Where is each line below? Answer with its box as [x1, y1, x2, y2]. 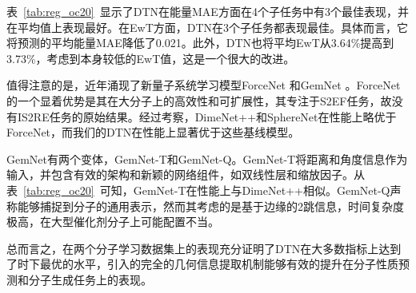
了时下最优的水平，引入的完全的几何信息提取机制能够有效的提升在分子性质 [6, 255, 398, 272]
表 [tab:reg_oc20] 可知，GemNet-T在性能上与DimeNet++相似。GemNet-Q [6, 181, 390, 198]
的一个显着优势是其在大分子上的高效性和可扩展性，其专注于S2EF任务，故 [6, 92, 392, 109]
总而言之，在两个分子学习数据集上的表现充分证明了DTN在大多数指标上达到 [6, 240, 402, 256]
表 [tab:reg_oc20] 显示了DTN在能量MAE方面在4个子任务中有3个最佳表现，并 [6, 3, 409, 19]
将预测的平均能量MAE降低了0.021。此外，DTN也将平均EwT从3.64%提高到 [6, 34, 394, 51]
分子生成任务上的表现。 [28, 271, 152, 287]
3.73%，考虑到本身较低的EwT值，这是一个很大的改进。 [6, 49, 295, 66]
